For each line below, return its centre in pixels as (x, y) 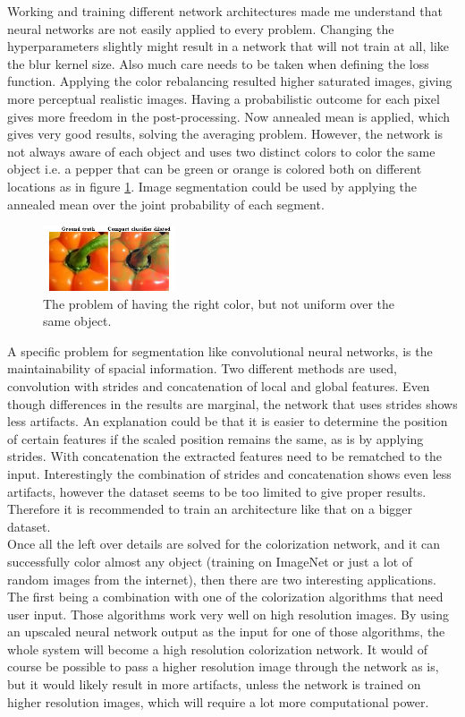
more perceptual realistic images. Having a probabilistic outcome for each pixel (224, 98)
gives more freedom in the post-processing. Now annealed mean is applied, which (229, 116)
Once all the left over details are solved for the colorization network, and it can (224, 544)
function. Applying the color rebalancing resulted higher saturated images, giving (230, 81)
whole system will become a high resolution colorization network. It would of (218, 649)
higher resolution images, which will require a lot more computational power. (218, 701)
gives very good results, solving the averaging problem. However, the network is (225, 134)
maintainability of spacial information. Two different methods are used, (202, 368)
